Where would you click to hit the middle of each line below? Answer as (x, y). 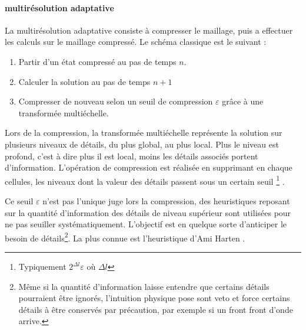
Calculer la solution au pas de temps (84, 81)
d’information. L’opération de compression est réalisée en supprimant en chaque (149, 167)
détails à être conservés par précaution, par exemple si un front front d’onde (156, 309)
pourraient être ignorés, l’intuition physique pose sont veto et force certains (154, 298)
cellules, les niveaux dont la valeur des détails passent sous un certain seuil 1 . (145, 180)
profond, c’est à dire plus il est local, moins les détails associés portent (132, 156)
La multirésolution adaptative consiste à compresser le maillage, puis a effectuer (149, 30)
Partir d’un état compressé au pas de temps (97, 61)
